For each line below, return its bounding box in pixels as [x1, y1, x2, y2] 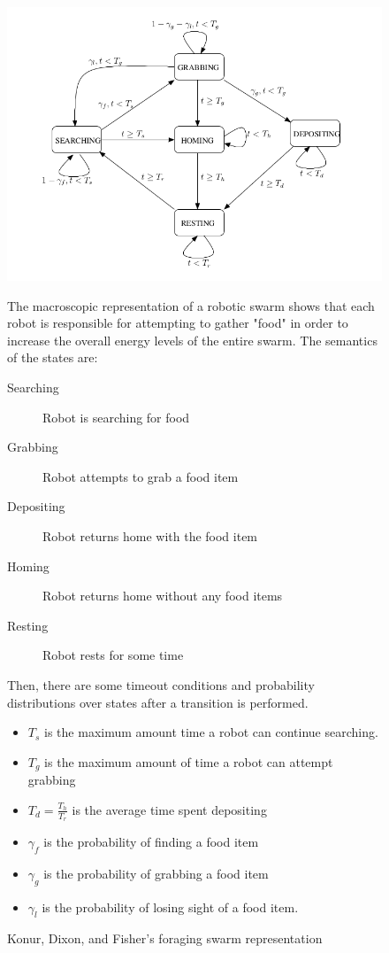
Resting [7, 616, 49, 634]
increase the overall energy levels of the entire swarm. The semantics [7, 330, 378, 349]
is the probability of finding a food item [43, 833, 259, 850]
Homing [7, 556, 50, 575]
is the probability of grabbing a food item [43, 864, 269, 882]
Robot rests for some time [42, 646, 184, 664]
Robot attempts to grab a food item [42, 467, 239, 485]
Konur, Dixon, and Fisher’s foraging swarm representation [7, 929, 323, 948]
